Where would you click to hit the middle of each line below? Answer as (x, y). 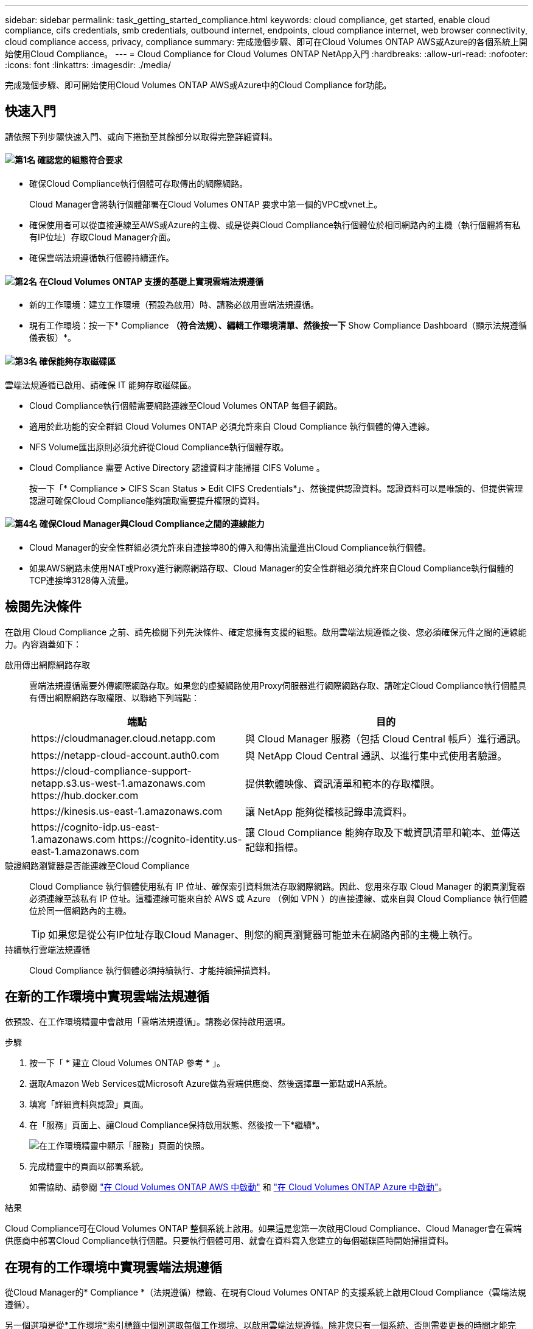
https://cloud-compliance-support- (111, 771)
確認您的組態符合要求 (80, 160)
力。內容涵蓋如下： (43, 644)
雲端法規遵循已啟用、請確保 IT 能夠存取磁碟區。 (101, 385)
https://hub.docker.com (85, 795)
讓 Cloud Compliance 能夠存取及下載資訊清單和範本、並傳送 (383, 832)
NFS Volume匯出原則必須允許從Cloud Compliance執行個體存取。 (159, 447)
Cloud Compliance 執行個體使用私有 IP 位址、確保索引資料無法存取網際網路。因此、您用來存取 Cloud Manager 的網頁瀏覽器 (277, 886)
